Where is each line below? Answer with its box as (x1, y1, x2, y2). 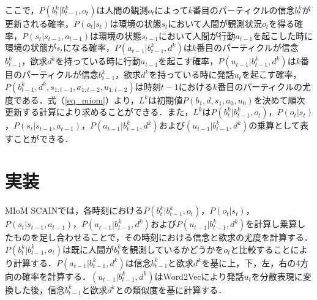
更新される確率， (5, 17, 73, 29)
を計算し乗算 (245, 217, 297, 230)
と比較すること (230, 242, 291, 255)
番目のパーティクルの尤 (217, 80, 311, 92)
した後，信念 (13, 283, 65, 296)
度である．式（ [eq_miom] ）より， (5, 93, 139, 106)
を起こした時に (253, 29, 313, 42)
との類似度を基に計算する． (115, 283, 227, 296)
